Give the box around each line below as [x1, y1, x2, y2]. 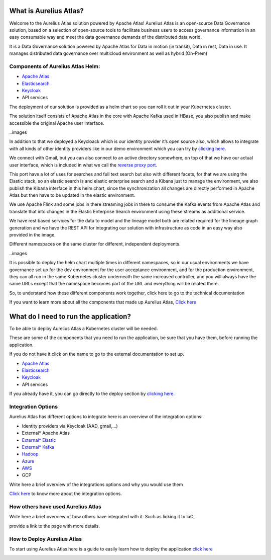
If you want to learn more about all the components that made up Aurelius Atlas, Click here [9, 299, 197, 305]
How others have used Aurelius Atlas [9, 503, 101, 510]
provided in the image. [9, 232, 56, 238]
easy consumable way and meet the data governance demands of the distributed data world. [9, 34, 202, 40]
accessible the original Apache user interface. [9, 120, 105, 126]
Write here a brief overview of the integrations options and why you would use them [9, 481, 183, 488]
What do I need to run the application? [9, 312, 131, 321]
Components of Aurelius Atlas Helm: [9, 63, 100, 70]
